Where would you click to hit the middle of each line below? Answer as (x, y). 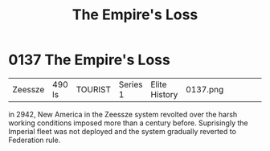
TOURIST (93, 89)
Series (131, 84)
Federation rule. (35, 140)
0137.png (205, 89)
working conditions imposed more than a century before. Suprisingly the (128, 123)
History (164, 94)
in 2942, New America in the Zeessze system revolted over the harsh (123, 114)
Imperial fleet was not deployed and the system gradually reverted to (123, 131)
